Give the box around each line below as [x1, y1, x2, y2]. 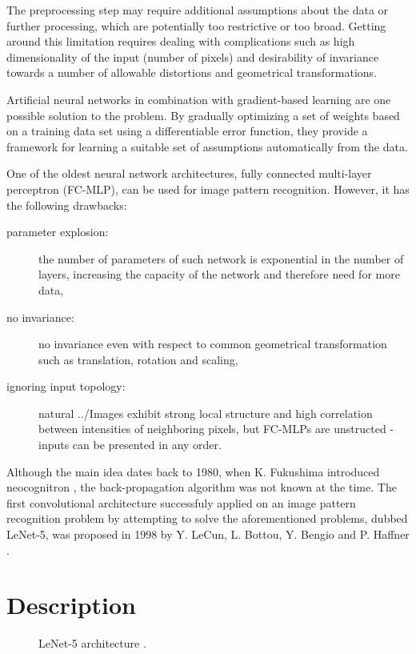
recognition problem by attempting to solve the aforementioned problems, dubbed [6, 510, 408, 527]
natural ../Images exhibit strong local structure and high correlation [38, 404, 373, 421]
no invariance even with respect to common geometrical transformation [38, 335, 387, 352]
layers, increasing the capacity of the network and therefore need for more [38, 266, 400, 283]
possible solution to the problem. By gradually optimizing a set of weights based [6, 106, 400, 123]
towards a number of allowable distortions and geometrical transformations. [6, 64, 378, 81]
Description [6, 588, 137, 621]
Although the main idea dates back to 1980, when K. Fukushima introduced [6, 463, 380, 479]
